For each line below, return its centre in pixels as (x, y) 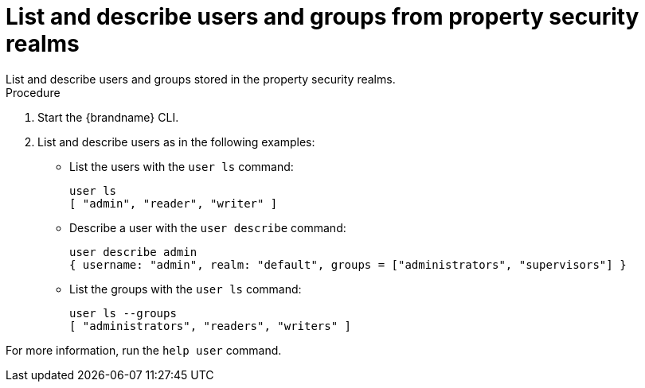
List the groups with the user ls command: (186, 289)
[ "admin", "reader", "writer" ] (174, 203)
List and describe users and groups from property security (322, 17)
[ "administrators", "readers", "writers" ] (211, 326)
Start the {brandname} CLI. (108, 117)
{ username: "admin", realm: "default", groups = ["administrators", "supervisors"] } (348, 264)
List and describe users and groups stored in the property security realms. (201, 79)
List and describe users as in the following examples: (176, 142)
